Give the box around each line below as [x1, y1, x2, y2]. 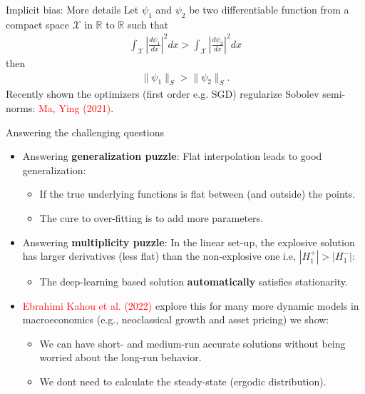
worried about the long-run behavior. [39, 350, 202, 365]
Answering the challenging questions [6, 124, 164, 139]
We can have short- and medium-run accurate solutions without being [39, 335, 346, 350]
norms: [6, 100, 36, 115]
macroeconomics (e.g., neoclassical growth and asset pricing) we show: [22, 312, 329, 327]
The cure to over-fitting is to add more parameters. [39, 210, 263, 225]
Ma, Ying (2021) [38, 100, 111, 115]
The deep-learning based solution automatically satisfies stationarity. [39, 274, 348, 289]
